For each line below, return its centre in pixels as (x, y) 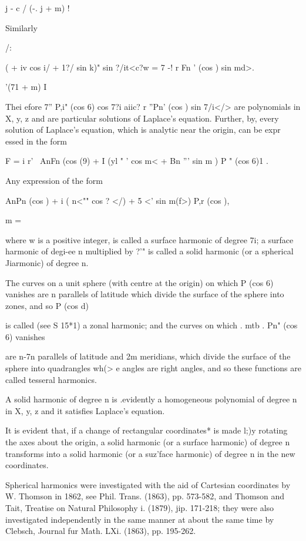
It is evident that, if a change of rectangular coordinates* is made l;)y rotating (147, 430)
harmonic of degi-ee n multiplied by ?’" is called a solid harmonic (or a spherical (149, 251)
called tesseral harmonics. (51, 379)
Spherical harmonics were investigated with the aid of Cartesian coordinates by (148, 484)
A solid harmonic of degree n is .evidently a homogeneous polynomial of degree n (151, 399)
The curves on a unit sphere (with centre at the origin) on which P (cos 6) (139, 282)
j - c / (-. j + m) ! (38, 8)
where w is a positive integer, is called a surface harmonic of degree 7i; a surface (149, 239)
